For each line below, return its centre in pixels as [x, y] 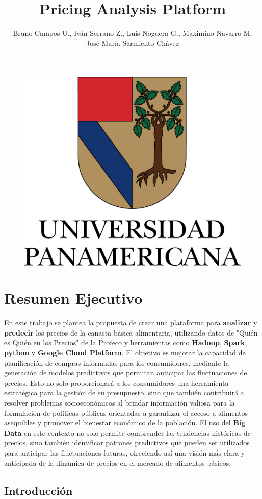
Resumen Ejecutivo [73, 298]
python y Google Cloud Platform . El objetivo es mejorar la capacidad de [125, 352]
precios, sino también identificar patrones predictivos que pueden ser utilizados [127, 443]
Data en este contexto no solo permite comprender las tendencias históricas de [127, 432]
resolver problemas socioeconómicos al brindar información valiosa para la [120, 402]
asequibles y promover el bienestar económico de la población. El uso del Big [125, 423]
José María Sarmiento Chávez [133, 43]
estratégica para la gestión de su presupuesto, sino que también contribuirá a [124, 393]
